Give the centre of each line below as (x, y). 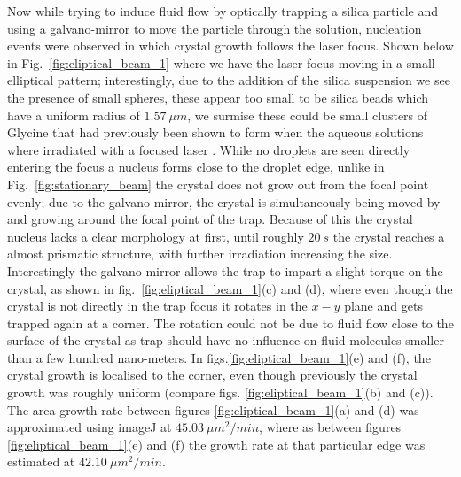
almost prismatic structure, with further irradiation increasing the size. (200, 254)
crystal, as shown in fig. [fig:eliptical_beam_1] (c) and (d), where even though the (230, 288)
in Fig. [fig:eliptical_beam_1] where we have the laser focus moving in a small (221, 62)
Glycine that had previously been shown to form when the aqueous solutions (215, 132)
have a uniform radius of (74, 115)
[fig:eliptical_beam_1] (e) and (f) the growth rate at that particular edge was (216, 444)
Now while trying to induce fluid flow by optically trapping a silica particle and (223, 11)
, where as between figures (330, 427)
